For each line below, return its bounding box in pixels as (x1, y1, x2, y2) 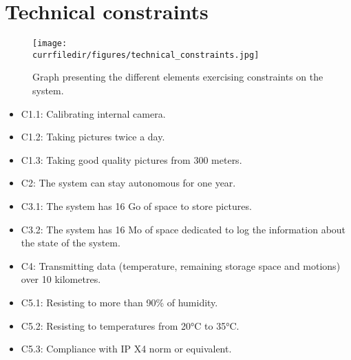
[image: (32, 39, 67, 49)
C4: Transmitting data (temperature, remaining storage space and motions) (21, 258, 341, 273)
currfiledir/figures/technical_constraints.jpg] (32, 50, 259, 60)
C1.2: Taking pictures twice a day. (21, 129, 165, 144)
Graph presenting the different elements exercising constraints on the (32, 70, 323, 84)
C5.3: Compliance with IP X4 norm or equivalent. (21, 341, 232, 356)
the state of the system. (21, 235, 120, 250)
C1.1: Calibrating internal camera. (21, 106, 166, 120)
